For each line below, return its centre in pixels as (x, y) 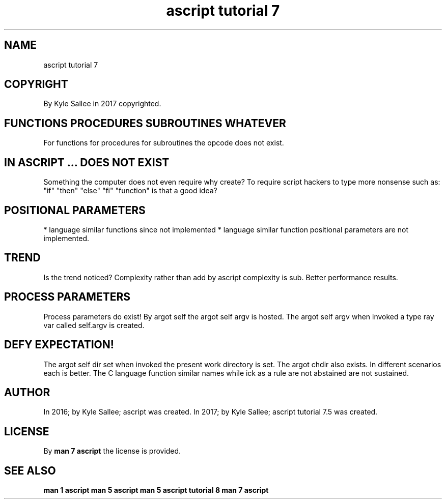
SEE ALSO (30, 470)
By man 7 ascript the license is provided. (112, 451)
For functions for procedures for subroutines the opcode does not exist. (164, 143)
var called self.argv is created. (94, 325)
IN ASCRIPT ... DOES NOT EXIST (87, 162)
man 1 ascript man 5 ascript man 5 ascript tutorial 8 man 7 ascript (156, 490)
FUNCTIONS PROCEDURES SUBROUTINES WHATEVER (145, 123)
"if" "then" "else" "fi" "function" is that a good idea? (130, 191)
